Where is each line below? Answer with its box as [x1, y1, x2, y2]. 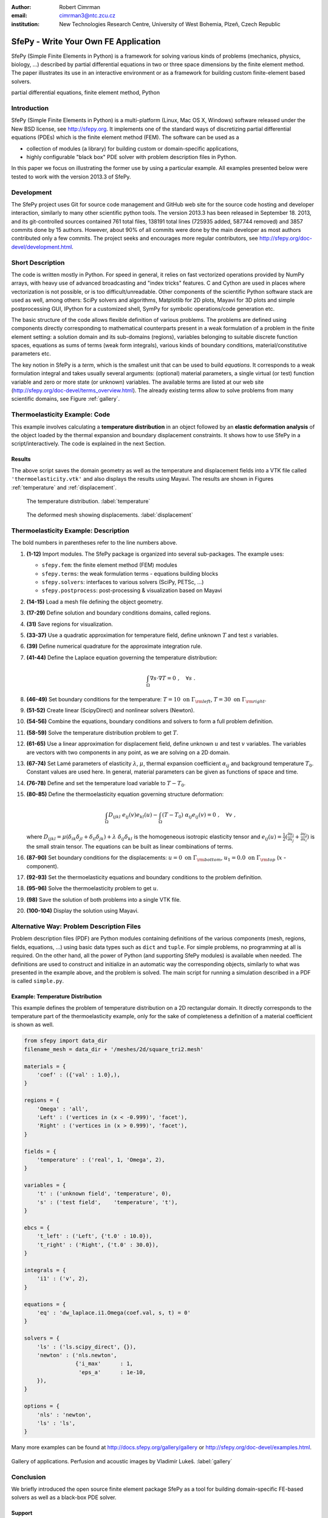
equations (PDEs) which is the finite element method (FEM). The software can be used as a [11, 134, 239, 141]
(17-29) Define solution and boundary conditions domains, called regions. [26, 609, 211, 616]
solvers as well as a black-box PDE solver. [11, 1494, 117, 1501]
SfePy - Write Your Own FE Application [11, 36, 161, 47]
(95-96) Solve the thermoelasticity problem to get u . [26, 885, 159, 892]
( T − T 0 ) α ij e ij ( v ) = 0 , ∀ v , [162, 811, 236, 820]
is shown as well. [11, 1021, 54, 1029]
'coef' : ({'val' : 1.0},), [36, 1072, 121, 1078]
